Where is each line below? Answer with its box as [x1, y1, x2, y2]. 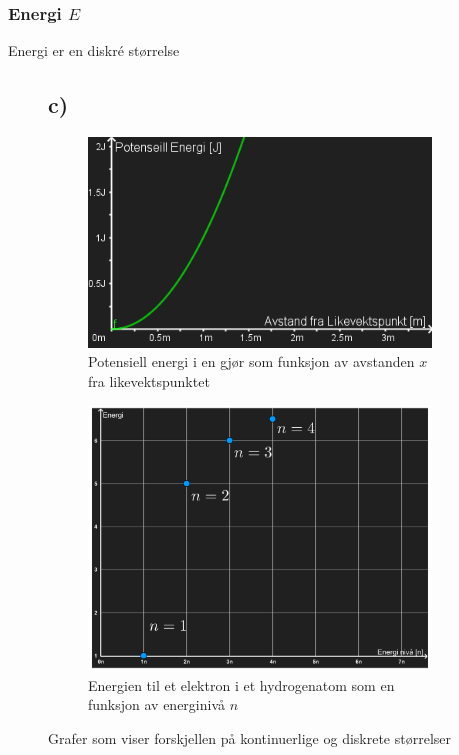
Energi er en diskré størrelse [8, 40, 180, 61]
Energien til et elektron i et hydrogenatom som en [88, 674, 395, 695]
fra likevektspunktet [88, 370, 210, 391]
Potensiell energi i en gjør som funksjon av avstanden [88, 351, 415, 372]
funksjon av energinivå [88, 694, 226, 715]
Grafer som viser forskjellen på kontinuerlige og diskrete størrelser [48, 727, 452, 748]
